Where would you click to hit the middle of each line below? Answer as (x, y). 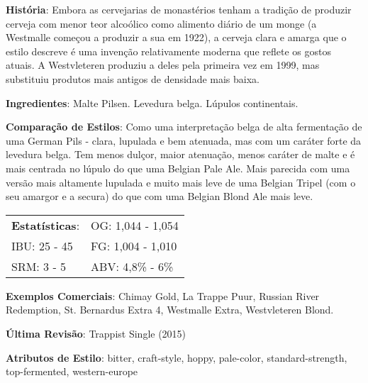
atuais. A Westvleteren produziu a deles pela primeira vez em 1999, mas (163, 65)
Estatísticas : (46, 225)
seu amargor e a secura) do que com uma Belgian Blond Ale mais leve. (160, 196)
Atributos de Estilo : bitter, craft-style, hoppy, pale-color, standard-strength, (177, 357)
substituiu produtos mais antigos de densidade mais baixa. (133, 78)
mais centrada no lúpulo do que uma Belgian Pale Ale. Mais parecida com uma (178, 168)
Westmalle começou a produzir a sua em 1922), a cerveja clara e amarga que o (176, 37)
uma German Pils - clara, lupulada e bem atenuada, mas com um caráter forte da (184, 140)
